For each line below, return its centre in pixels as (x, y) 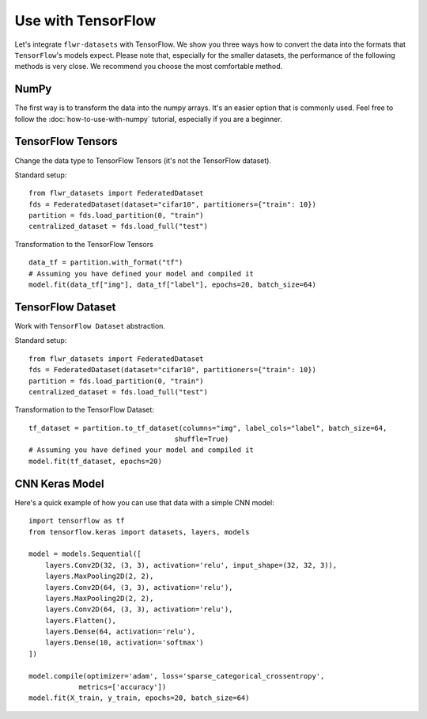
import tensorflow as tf (77, 521)
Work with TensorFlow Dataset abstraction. (90, 325)
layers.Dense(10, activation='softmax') (125, 643)
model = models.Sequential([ (85, 554)
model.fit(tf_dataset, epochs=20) (95, 461)
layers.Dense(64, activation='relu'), (120, 632)
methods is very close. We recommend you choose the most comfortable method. (149, 67)
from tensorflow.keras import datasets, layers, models (139, 532)
